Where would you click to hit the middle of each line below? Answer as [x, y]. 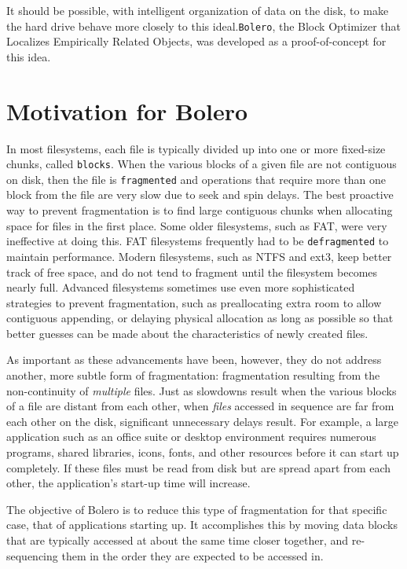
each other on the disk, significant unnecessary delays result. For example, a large [202, 421]
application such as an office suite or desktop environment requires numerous [191, 437]
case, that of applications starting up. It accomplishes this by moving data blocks [202, 525]
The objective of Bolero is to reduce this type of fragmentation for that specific [197, 509]
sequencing [32, 555]
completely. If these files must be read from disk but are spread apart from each [199, 467]
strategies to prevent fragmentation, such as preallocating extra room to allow [194, 302]
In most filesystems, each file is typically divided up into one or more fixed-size [196, 148]
